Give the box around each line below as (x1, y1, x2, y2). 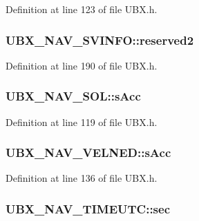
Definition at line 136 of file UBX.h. (6, 171, 158, 185)
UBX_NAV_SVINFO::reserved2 (6, 31, 194, 48)
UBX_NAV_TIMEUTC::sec (6, 200, 171, 217)
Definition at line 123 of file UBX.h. (6, 2, 158, 16)
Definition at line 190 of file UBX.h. (6, 58, 158, 72)
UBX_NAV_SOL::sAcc (6, 87, 141, 105)
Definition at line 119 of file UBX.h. (6, 114, 158, 129)
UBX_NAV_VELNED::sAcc (6, 144, 171, 161)
